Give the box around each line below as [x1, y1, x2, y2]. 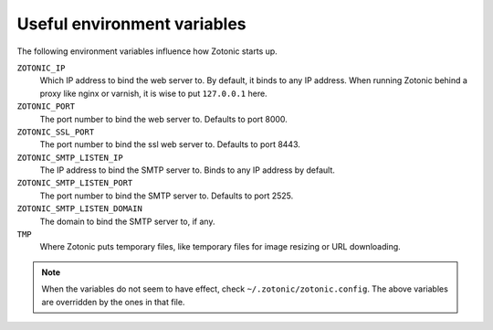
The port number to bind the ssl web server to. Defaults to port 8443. [39, 139, 301, 150]
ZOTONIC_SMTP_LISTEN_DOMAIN [16, 204, 143, 214]
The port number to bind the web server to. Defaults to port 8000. [39, 113, 288, 124]
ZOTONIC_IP [16, 62, 66, 73]
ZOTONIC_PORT [16, 101, 76, 112]
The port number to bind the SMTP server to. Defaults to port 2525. [39, 190, 294, 201]
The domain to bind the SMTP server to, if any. [39, 216, 215, 227]
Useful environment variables [16, 14, 246, 34]
